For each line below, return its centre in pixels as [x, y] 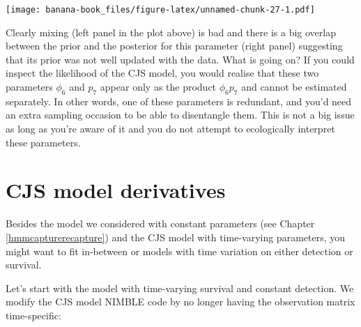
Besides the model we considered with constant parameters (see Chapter [160, 223]
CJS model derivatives [116, 190]
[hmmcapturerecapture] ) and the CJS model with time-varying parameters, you [176, 237]
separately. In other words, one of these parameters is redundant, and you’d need [179, 101]
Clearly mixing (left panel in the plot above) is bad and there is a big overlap [171, 32]
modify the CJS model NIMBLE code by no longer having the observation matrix [180, 302]
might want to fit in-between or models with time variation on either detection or [179, 251]
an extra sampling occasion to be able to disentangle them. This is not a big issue [180, 115]
